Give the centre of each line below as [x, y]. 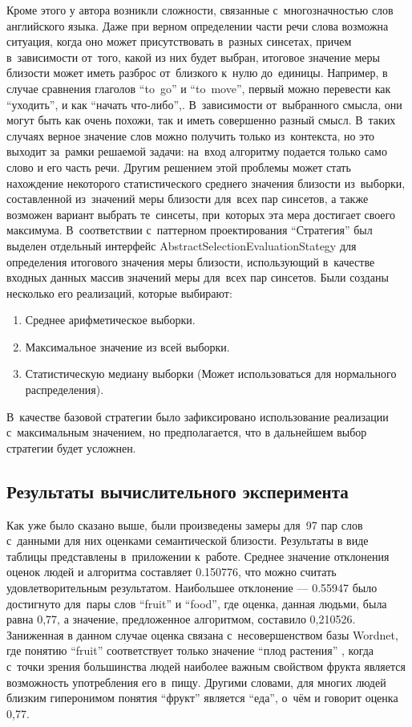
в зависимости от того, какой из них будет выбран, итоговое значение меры [193, 57]
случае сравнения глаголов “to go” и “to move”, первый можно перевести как [199, 88]
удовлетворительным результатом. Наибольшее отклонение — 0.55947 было [192, 588]
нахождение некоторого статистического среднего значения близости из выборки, [206, 183]
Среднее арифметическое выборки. [110, 320]
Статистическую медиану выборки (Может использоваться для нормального [211, 374]
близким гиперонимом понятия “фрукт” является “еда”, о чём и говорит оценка [202, 698]
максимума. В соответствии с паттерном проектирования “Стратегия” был [190, 230]
